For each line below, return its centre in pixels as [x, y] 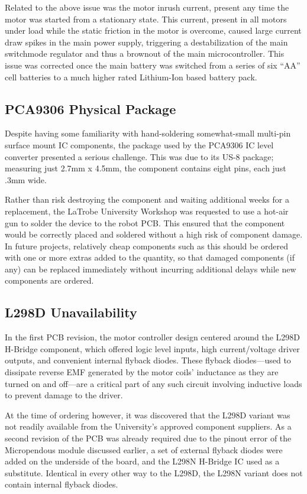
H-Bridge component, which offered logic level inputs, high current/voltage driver [152, 348]
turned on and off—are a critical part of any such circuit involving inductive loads [153, 383]
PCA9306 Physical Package [91, 108]
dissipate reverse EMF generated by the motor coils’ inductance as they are [142, 372]
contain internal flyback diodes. [62, 484]
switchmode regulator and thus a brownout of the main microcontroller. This [145, 53]
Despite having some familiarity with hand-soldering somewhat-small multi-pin [148, 133]
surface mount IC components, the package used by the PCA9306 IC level [139, 144]
